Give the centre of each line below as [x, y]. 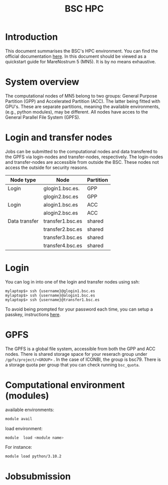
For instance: [19, 447]
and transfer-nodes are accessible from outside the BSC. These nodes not [82, 162]
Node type [23, 180]
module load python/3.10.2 [33, 456]
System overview [42, 82]
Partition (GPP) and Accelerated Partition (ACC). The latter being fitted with [83, 101]
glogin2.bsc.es [61, 197]
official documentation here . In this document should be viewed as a [76, 56]
